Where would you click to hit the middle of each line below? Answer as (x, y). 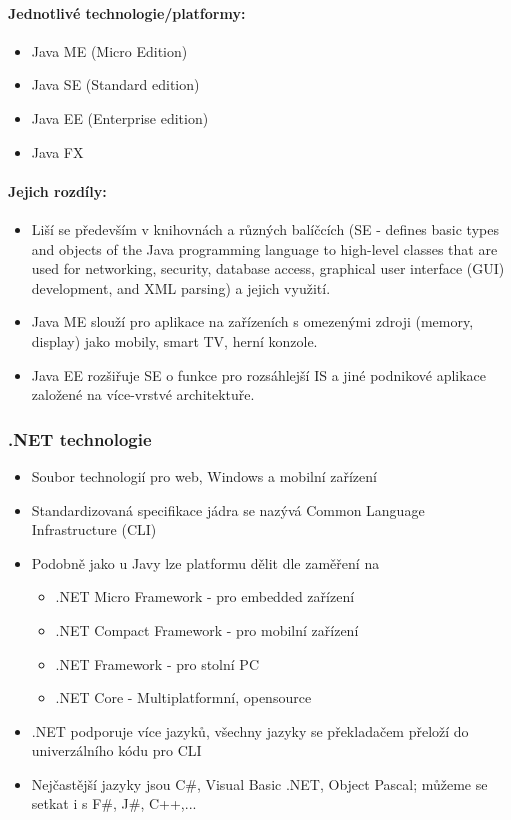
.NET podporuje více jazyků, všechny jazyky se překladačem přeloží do (250, 730)
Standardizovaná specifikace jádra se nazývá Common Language (228, 509)
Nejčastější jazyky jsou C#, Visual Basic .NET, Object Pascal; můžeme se (259, 783)
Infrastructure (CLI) (94, 529)
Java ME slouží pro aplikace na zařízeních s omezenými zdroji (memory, (252, 321)
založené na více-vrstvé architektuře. (143, 394)
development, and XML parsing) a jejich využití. (181, 287)
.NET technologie (80, 438)
